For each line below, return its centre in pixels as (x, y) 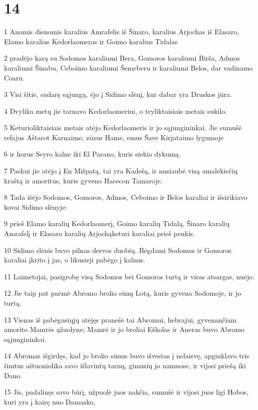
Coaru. (14, 77)
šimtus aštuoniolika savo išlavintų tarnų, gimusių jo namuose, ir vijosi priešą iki (125, 365)
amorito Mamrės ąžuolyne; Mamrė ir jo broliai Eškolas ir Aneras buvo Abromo (124, 329)
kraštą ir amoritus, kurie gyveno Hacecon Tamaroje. (83, 180)
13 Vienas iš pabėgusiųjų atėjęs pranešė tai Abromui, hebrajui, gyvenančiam (120, 319)
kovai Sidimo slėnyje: (36, 206)
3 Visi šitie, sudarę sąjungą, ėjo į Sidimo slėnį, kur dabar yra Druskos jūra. (118, 94)
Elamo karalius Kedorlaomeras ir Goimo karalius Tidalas (91, 41)
